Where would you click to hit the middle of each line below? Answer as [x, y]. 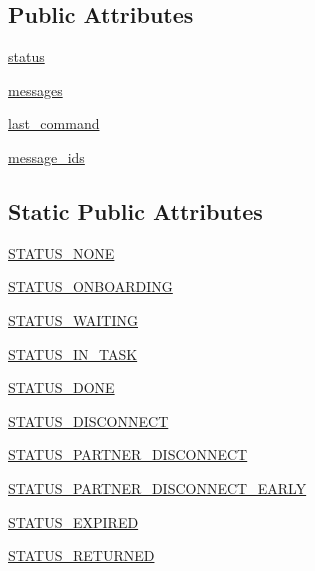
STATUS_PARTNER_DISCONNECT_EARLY [157, 487]
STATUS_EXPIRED [73, 521]
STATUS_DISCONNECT [88, 420]
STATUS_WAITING [73, 319]
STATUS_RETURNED [81, 555]
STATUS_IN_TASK [73, 353]
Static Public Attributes [135, 210]
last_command [54, 123]
